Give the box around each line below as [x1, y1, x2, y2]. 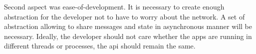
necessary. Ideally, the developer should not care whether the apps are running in [4, 30, 252, 41]
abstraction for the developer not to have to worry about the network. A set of [4, 11, 245, 21]
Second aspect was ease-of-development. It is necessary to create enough [4, 1, 225, 11]
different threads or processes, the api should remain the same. [4, 40, 196, 51]
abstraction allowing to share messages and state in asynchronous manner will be [4, 21, 252, 31]
